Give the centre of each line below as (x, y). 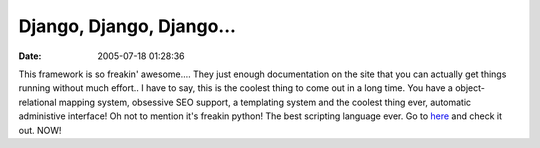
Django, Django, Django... (127, 26)
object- (470, 88)
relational (37, 102)
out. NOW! (40, 130)
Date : (30, 56)
